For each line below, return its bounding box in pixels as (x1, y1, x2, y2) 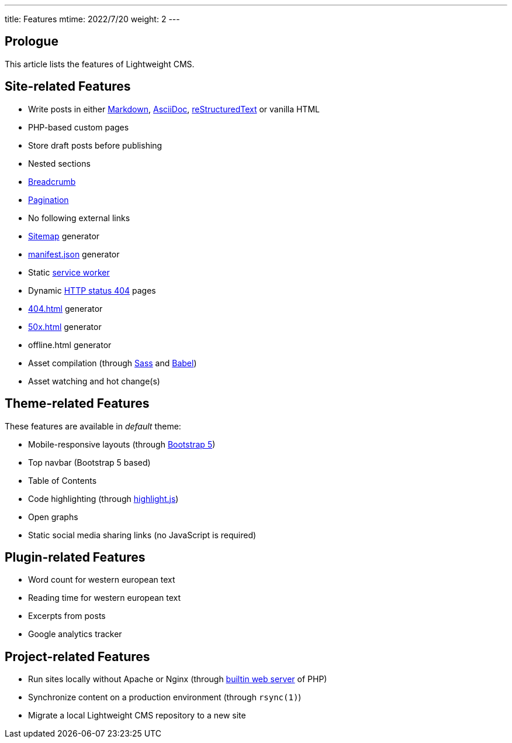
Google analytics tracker (28, 629, 122, 639)
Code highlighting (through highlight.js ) (28, 493, 179, 504)
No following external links (28, 212, 130, 223)
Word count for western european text (28, 575, 175, 585)
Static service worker (28, 267, 110, 277)
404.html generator (28, 303, 103, 314)
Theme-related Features (5, 396, 150, 411)
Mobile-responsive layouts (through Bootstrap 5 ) (28, 439, 216, 449)
